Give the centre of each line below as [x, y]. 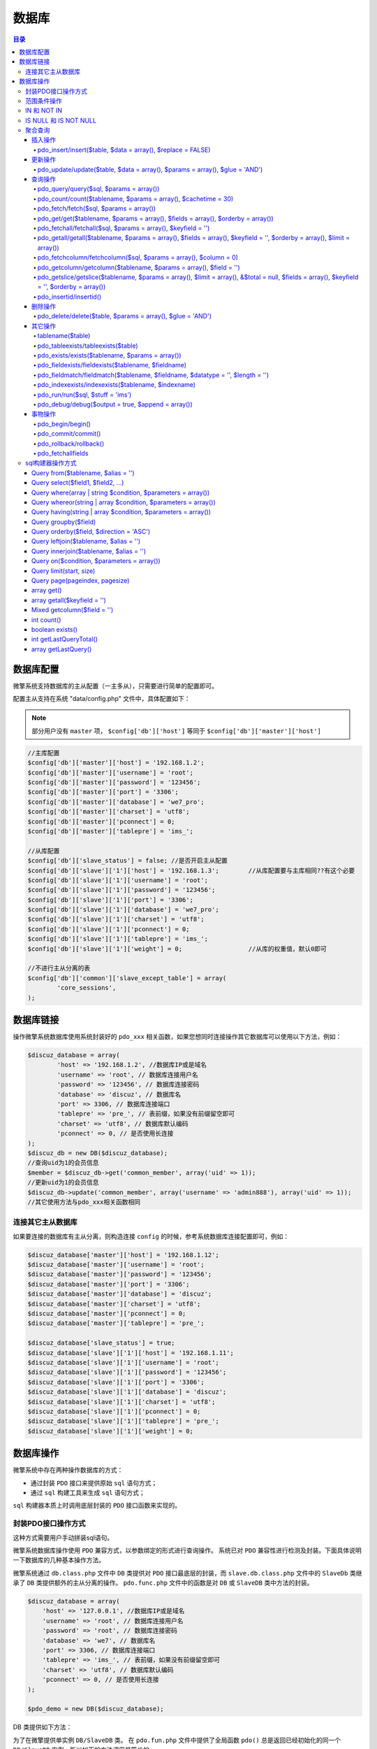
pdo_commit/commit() [69, 434]
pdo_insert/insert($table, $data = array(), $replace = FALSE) [124, 150]
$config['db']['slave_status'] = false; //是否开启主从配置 [128, 861]
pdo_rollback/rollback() [71, 444]
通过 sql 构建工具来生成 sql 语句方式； [88, 1492]
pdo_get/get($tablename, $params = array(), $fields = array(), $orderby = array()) [155, 218]
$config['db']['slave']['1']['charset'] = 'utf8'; [116, 919]
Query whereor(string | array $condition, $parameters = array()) [124, 502]
